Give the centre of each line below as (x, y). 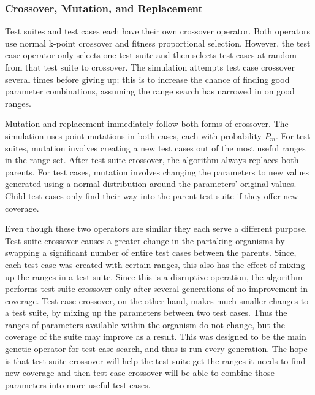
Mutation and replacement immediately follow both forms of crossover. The (147, 124)
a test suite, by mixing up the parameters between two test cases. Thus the (146, 313)
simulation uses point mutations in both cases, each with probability (133, 135)
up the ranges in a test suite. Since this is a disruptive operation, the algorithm (154, 276)
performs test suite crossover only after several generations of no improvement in (156, 289)
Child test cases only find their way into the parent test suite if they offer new (152, 195)
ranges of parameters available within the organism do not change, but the (145, 324)
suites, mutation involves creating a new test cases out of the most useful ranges (155, 148)
